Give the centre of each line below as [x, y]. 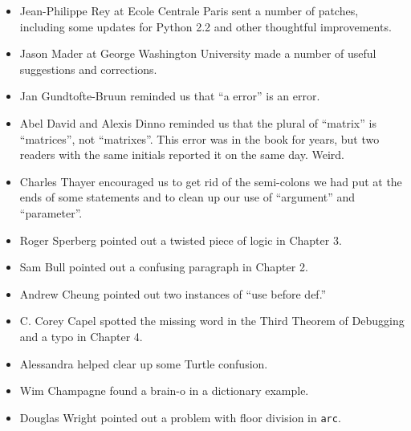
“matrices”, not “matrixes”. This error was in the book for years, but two [199, 138]
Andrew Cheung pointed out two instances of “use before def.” [173, 293]
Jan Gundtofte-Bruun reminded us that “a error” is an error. [170, 96]
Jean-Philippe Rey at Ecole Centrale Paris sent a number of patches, [189, 10]
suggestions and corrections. [88, 69]
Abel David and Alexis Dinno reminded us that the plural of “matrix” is [198, 122]
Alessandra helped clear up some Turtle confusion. [144, 363]
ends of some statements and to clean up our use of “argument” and [187, 197]
